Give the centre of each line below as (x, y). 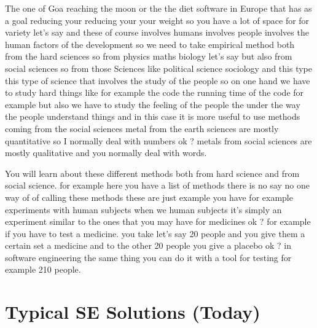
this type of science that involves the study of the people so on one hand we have (158, 80)
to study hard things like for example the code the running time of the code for (155, 92)
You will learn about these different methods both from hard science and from (152, 173)
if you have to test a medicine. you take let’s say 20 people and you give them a (155, 233)
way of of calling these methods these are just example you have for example (149, 197)
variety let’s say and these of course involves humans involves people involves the (157, 32)
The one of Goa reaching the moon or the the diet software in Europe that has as (158, 8)
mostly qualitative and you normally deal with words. (106, 153)
